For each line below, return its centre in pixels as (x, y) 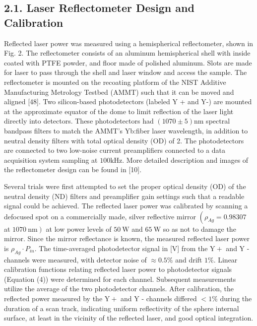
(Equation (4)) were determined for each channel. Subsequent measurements (120, 279)
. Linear (225, 259)
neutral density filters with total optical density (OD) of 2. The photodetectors (124, 140)
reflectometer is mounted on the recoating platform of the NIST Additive (115, 82)
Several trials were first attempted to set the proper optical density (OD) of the (125, 186)
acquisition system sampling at (51, 160)
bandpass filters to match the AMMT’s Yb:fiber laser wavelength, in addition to (126, 130)
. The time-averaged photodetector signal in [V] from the (121, 248)
